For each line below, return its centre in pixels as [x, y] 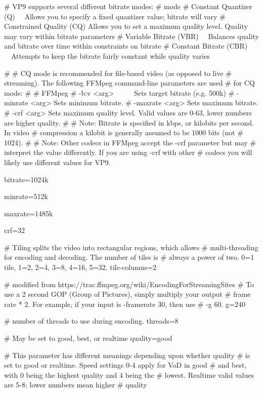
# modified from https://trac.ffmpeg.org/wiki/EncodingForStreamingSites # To [129, 284]
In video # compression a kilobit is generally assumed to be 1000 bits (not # [124, 132]
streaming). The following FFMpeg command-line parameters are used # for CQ [129, 83]
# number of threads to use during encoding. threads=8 [91, 321]
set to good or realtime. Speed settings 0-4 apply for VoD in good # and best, [125, 365]
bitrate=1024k [26, 179]
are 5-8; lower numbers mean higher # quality [76, 385]
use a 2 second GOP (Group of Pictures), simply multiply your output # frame [127, 294]
